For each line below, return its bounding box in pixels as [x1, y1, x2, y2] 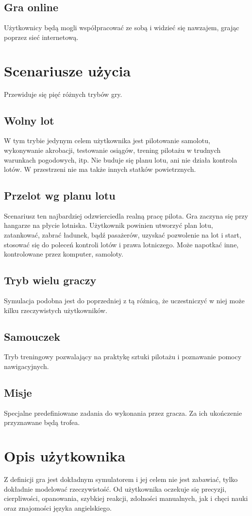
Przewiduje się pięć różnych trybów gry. [4, 89, 122, 99]
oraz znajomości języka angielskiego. [4, 502, 112, 513]
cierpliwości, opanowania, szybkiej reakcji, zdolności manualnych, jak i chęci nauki [4, 493, 248, 503]
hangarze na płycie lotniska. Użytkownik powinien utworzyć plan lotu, [4, 220, 213, 230]
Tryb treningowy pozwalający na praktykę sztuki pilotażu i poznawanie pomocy [4, 351, 242, 362]
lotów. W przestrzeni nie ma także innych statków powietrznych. [4, 164, 196, 174]
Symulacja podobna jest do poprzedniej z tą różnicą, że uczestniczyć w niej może [4, 295, 245, 306]
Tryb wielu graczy [4, 273, 97, 288]
